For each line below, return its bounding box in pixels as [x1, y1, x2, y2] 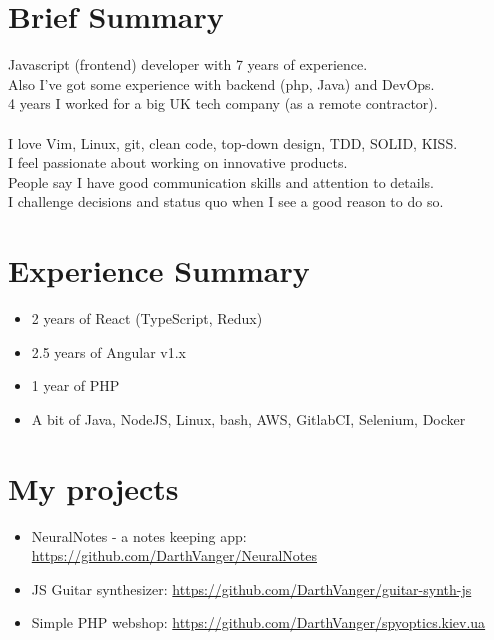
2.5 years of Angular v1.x [31, 341, 186, 362]
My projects [8, 467, 179, 508]
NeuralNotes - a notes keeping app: [31, 525, 247, 546]
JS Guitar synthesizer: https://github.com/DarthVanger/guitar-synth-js [31, 578, 472, 599]
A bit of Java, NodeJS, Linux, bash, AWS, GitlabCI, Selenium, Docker [31, 408, 466, 429]
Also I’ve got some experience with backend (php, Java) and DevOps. [8, 73, 435, 94]
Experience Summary [8, 250, 310, 291]
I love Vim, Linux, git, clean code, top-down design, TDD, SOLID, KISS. [8, 132, 458, 153]
